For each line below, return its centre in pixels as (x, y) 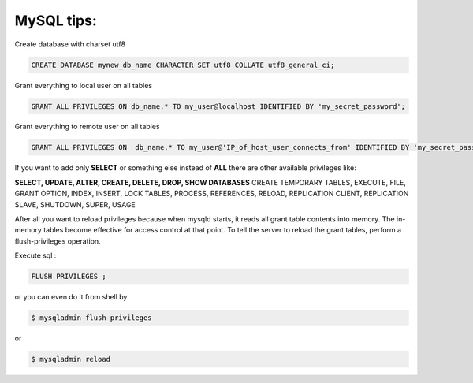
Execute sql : (35, 255)
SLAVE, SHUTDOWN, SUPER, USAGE (75, 204)
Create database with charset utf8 (70, 44)
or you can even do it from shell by (71, 297)
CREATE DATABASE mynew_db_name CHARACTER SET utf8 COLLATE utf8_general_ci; (183, 65)
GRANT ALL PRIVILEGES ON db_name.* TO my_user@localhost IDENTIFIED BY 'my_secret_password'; (218, 106)
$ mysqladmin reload (71, 359)
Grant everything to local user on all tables (84, 85)
